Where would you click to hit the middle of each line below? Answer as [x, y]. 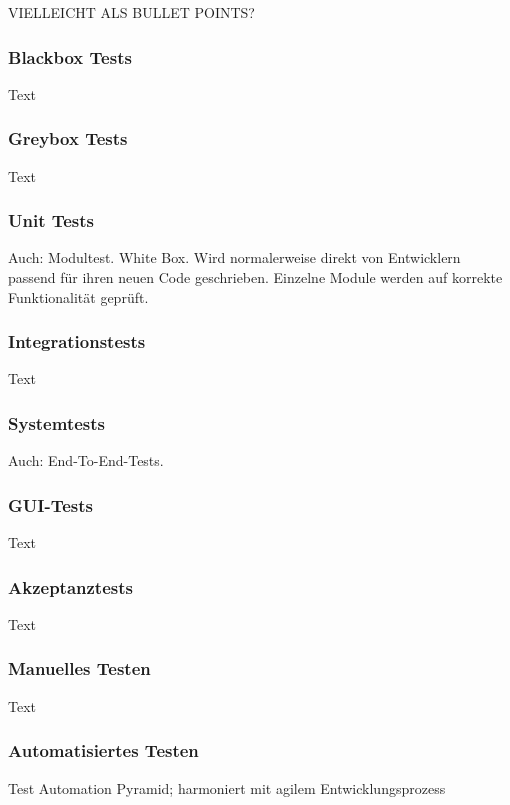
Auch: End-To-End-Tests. [86, 460]
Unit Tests [51, 220]
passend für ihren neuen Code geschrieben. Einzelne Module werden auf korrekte [255, 277]
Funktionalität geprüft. [78, 296]
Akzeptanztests [70, 586]
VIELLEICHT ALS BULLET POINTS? [131, 12]
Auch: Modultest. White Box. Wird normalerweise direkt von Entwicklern [234, 257]
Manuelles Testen [79, 668]
